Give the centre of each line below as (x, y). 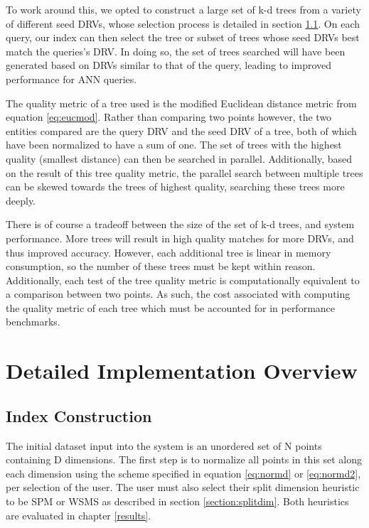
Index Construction (79, 415)
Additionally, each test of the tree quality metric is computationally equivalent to (183, 280)
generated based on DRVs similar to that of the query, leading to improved (169, 65)
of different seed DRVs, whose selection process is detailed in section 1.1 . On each (183, 23)
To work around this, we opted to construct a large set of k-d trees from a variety (183, 9)
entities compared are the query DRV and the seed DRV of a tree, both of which (181, 130)
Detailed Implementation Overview (182, 371)
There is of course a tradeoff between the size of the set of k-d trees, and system (180, 224)
